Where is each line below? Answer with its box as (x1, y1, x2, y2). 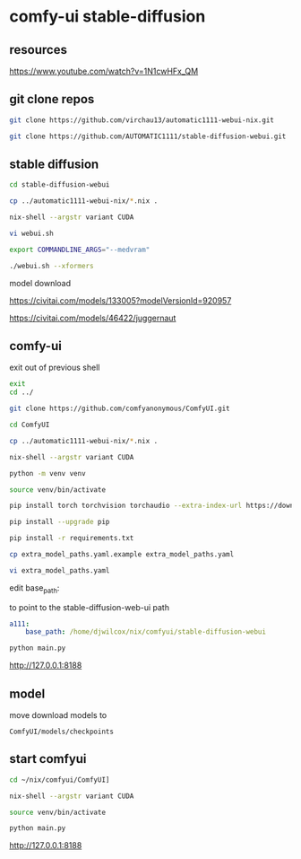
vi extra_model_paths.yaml (9, 565, 110, 575)
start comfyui (9, 751, 87, 767)
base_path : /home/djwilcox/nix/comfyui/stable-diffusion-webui (25, 627, 267, 636)
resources (9, 42, 67, 57)
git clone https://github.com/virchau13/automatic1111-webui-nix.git (9, 115, 275, 125)
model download (9, 277, 72, 288)
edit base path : (9, 582, 60, 595)
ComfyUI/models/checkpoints (9, 727, 115, 737)
